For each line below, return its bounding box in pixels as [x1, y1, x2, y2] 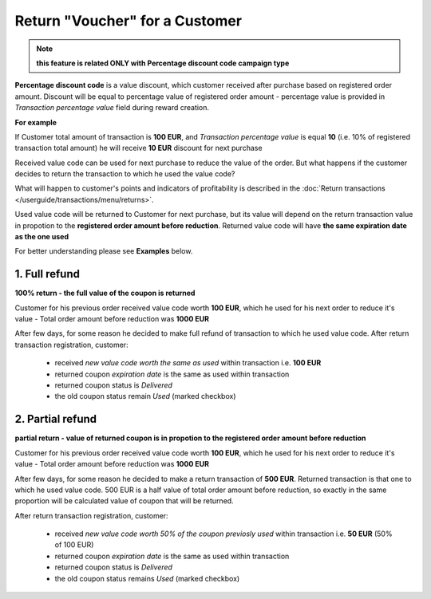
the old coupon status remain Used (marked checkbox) [54, 392, 236, 401]
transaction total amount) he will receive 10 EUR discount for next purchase [14, 144, 263, 153]
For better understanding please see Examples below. [14, 246, 193, 256]
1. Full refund [14, 267, 80, 281]
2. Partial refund [14, 412, 97, 426]
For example [14, 117, 57, 127]
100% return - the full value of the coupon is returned [14, 288, 196, 298]
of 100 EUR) [54, 540, 94, 550]
